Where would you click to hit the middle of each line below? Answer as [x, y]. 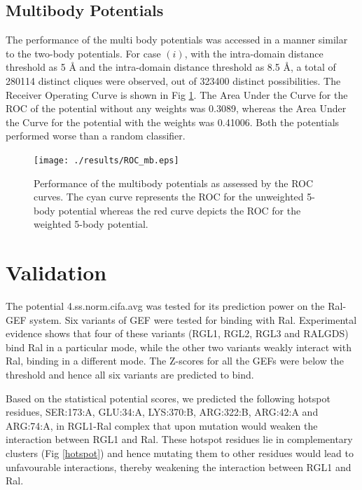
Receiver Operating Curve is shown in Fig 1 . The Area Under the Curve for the [177, 94]
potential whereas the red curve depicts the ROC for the [180, 210]
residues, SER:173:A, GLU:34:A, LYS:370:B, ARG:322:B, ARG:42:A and [162, 412]
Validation [56, 272]
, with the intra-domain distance [254, 53]
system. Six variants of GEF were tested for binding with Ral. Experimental [193, 319]
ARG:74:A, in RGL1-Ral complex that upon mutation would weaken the [162, 425]
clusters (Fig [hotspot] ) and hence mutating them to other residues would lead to [180, 453]
